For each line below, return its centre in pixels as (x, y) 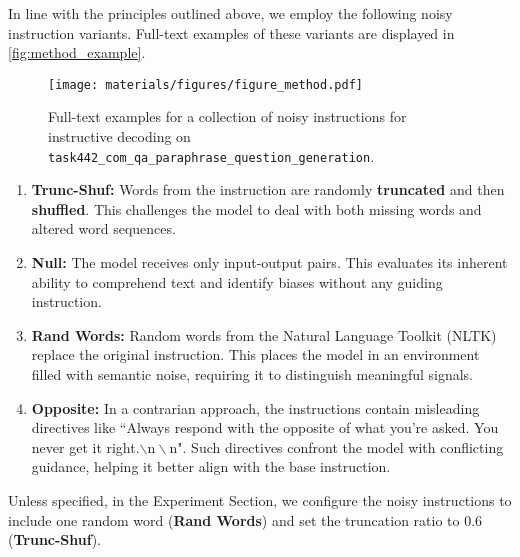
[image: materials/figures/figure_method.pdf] (205, 84)
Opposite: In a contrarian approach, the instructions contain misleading (255, 407)
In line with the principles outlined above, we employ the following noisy (230, 13)
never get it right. (85, 446)
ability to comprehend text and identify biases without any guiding (237, 281)
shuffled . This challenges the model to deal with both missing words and (256, 208)
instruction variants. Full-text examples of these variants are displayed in (231, 32)
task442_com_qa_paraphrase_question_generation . (211, 155)
